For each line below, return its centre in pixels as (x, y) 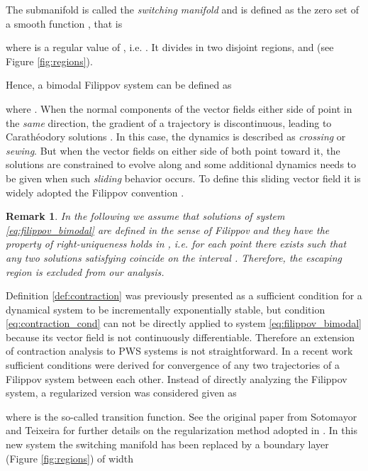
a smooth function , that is (64, 23)
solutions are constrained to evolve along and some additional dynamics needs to (181, 164)
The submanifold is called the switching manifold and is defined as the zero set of (182, 9)
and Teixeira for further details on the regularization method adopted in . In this (182, 430)
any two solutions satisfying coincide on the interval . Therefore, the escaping (174, 257)
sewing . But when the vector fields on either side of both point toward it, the (173, 150)
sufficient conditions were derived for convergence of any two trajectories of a (173, 365)
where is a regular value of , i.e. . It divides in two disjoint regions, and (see (170, 47)
